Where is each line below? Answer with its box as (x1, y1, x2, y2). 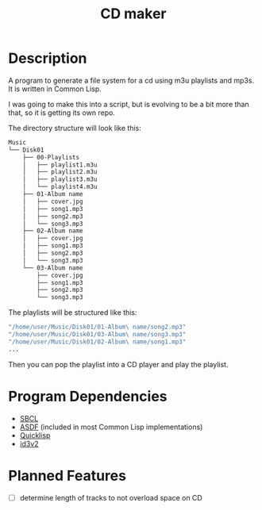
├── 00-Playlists (22, 153, 80, 161)
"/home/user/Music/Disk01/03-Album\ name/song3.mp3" (8, 331, 187, 339)
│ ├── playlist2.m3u (22, 168, 98, 176)
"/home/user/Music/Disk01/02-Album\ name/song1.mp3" (8, 338, 187, 346)
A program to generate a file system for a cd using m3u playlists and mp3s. (8, 75, 255, 85)
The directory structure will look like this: (8, 123, 141, 132)
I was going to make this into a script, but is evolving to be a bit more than (8, 99, 249, 109)
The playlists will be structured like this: (8, 308, 137, 317)
